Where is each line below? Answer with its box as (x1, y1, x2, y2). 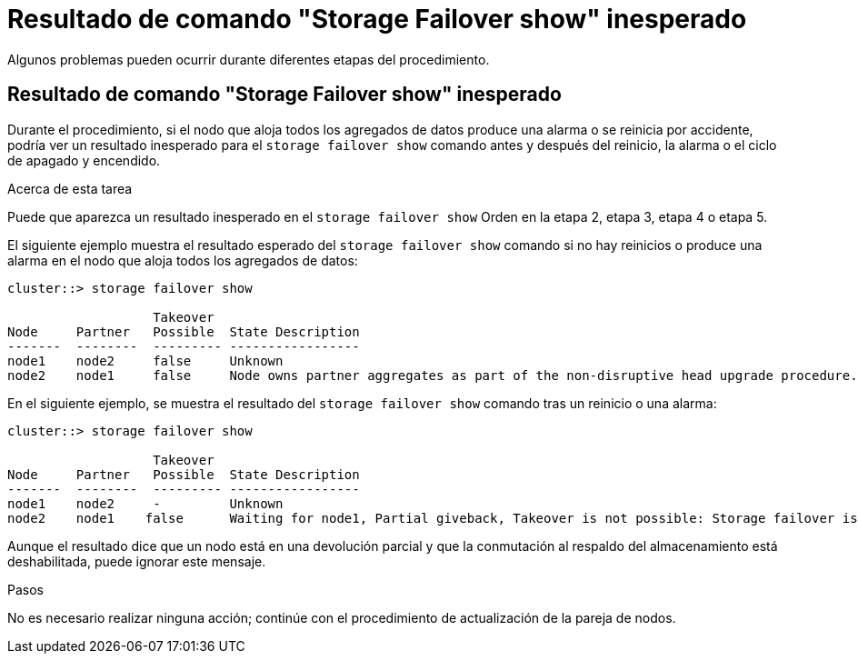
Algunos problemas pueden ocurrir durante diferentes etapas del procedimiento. (7, 51, 490, 67)
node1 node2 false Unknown (7, 353, 284, 368)
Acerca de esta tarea (7, 180, 133, 196)
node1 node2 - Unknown (7, 496, 284, 511)
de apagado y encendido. (7, 152, 161, 168)
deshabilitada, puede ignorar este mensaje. (7, 553, 266, 569)
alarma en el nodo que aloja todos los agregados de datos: (7, 252, 358, 268)
